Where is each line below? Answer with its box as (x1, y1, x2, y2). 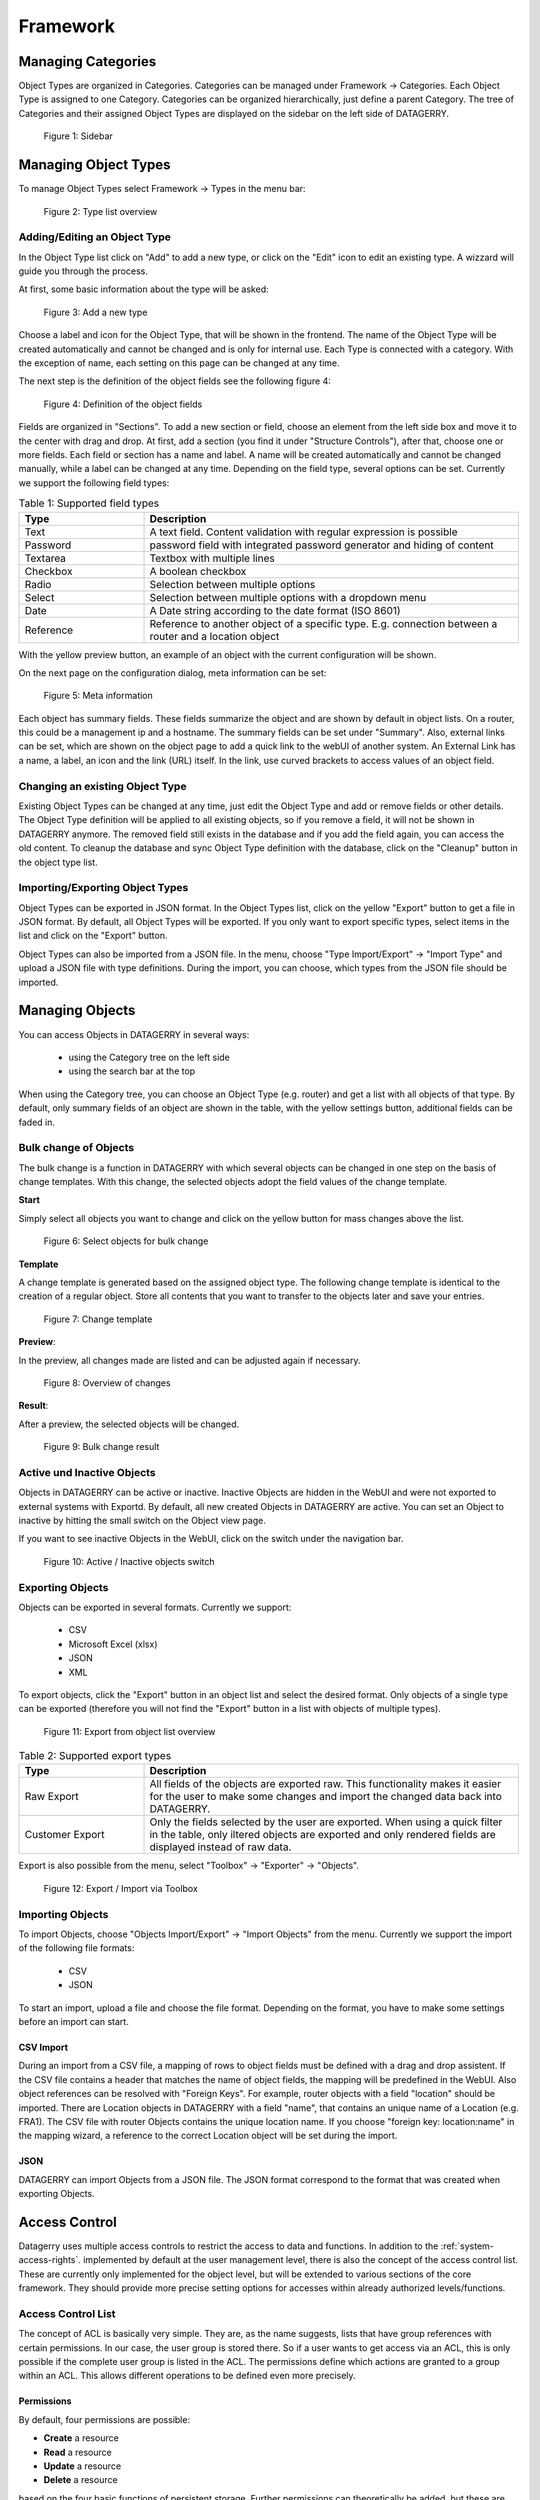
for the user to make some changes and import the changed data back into (149, 1790, 502, 1804)
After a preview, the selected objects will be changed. (18, 1418, 240, 1430)
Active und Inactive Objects (18, 1465, 156, 1479)
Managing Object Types (18, 156, 171, 174)
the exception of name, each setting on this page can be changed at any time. (18, 357, 340, 369)
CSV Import (18, 2041, 69, 2053)
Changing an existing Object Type (18, 779, 187, 793)
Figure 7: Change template (43, 1313, 153, 1325)
